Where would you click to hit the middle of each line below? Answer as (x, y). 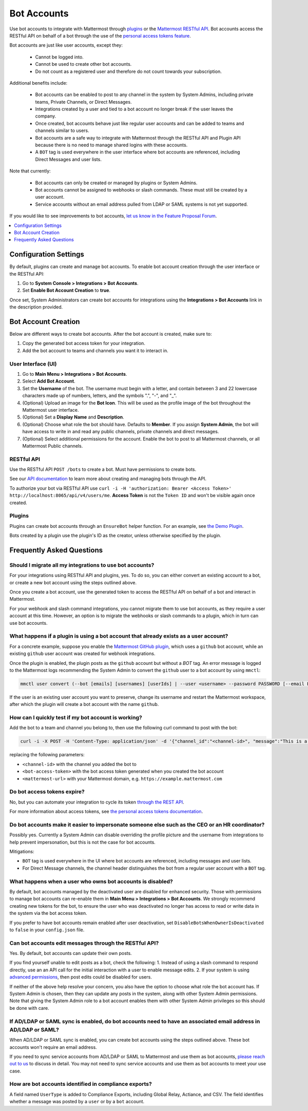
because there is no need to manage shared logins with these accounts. (111, 145)
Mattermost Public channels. (53, 446)
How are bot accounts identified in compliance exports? (81, 1084)
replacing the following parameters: (47, 755)
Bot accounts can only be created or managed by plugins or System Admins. (116, 183)
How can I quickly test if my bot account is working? (76, 718)
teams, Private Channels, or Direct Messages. (83, 102)
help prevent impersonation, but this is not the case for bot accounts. (83, 842)
